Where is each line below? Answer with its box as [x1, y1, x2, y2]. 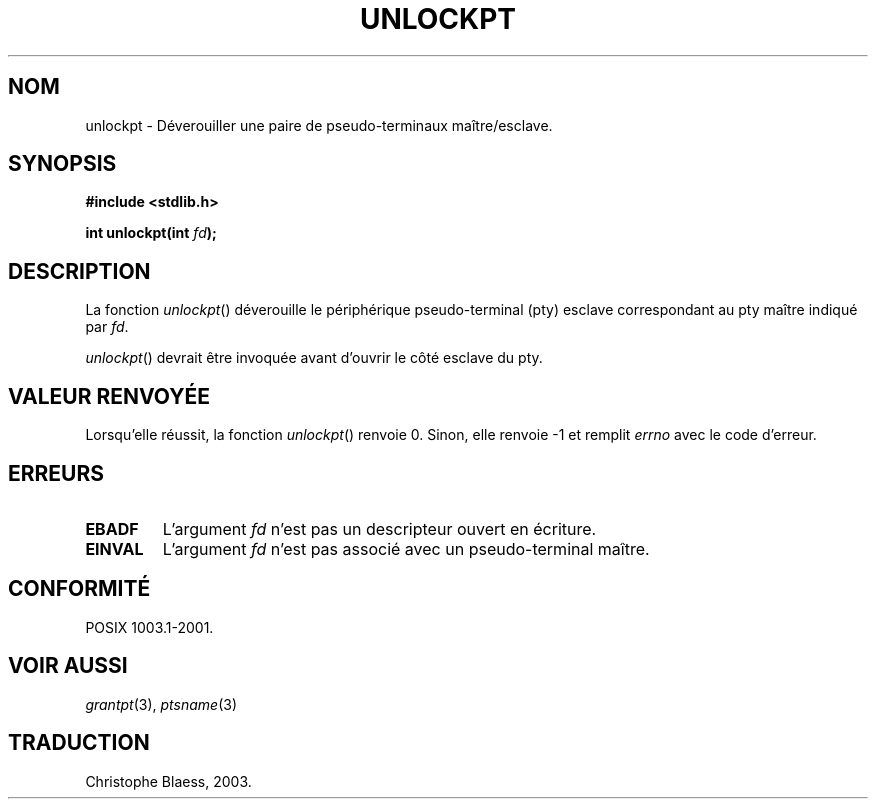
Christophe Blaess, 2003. [85, 772, 252, 790]
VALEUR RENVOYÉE [8, 383, 210, 409]
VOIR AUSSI [8, 653, 128, 679]
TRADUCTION [8, 730, 150, 756]
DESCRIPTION [8, 258, 151, 284]
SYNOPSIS [8, 151, 117, 177]
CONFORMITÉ [8, 576, 151, 602]
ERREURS [8, 460, 105, 486]
